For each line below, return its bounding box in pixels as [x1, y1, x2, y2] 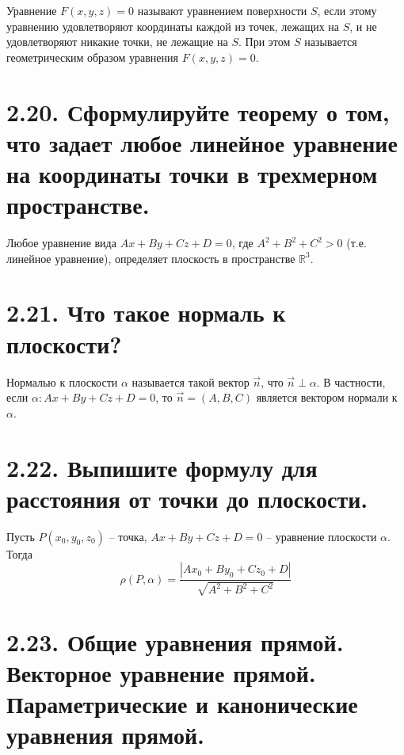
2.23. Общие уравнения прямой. [6, 625, 344, 658]
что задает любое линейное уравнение [6, 126, 398, 158]
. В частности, [316, 373, 386, 390]
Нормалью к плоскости [6, 373, 118, 390]
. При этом [238, 33, 291, 50]
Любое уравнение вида [6, 235, 116, 251]
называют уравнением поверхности [137, 2, 307, 18]
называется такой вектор [131, 373, 250, 390]
